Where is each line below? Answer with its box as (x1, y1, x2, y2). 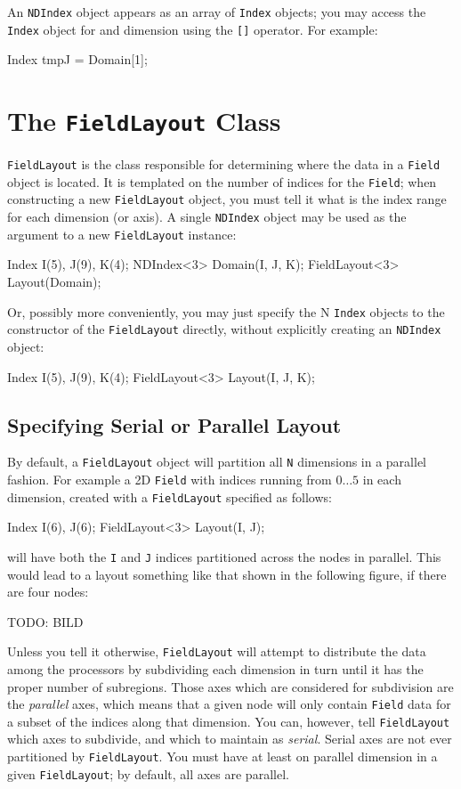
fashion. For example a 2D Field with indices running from (7, 469, 332, 488)
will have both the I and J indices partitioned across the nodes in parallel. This (7, 547, 441, 565)
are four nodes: (7, 582, 89, 601)
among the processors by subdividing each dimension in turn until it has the (7, 659, 424, 678)
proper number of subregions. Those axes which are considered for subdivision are (7, 677, 454, 695)
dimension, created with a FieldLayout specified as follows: (7, 487, 332, 506)
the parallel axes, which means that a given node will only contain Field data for (7, 695, 451, 713)
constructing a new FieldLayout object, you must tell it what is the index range (7, 190, 447, 208)
